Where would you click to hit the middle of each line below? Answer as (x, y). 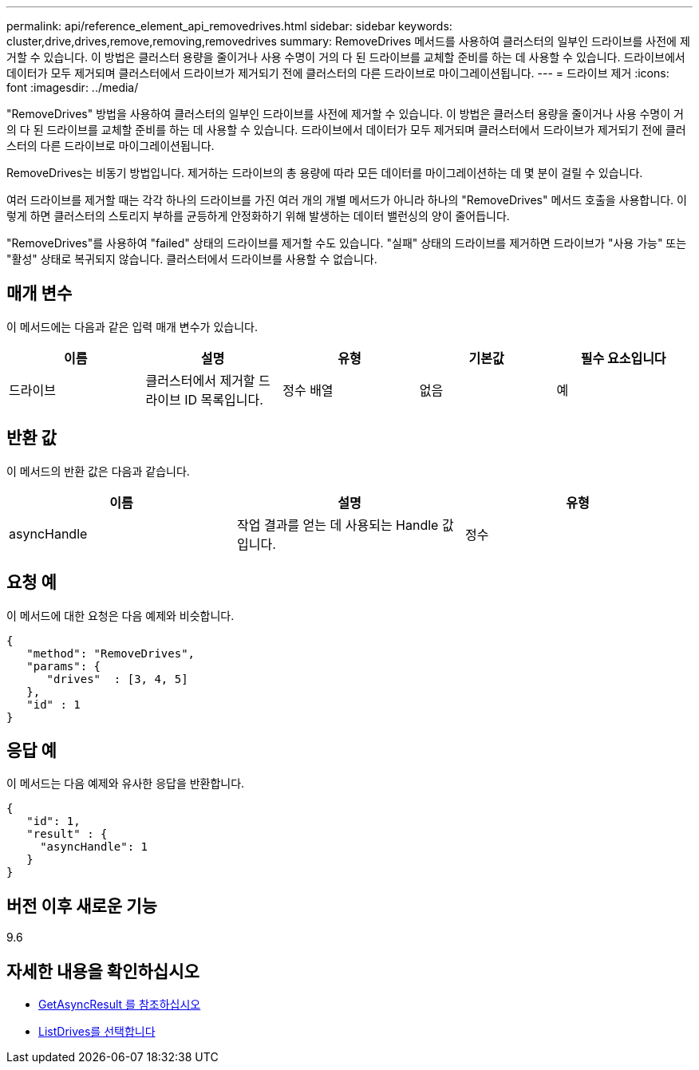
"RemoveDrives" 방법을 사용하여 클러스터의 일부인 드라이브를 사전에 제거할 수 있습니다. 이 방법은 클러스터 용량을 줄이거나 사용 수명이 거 (345, 114)
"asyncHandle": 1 (94, 847)
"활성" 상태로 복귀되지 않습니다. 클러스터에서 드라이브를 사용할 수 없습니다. (192, 259)
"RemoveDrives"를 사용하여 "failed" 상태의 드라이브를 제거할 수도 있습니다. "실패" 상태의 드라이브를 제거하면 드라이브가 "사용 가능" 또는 (347, 243)
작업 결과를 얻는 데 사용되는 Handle (338, 525)
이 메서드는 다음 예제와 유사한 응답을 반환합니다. (126, 784)
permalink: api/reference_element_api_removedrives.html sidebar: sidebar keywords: (229, 26)
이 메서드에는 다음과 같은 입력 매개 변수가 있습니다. (132, 326)
